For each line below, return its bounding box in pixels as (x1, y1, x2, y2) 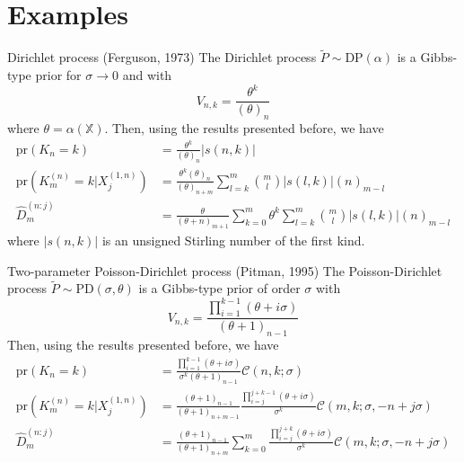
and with (122, 65, 172, 84)
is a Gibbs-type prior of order (138, 279, 301, 298)
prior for (35, 65, 82, 84)
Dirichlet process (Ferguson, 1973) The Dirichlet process (7, 48, 317, 67)
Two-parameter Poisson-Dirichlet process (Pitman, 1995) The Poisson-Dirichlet (7, 261, 442, 280)
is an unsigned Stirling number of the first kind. (101, 231, 365, 249)
